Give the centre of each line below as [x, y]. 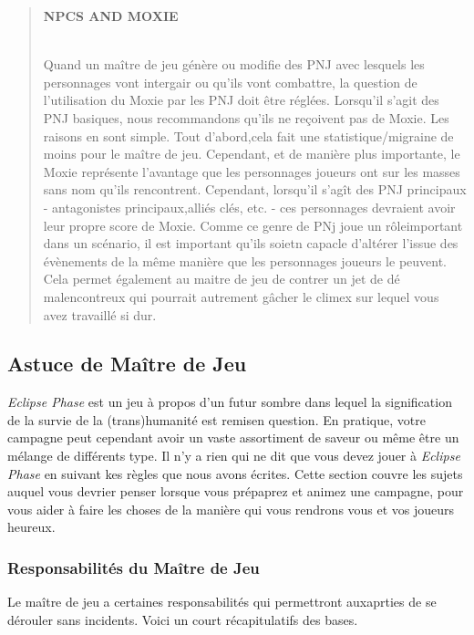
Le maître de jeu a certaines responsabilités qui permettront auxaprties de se [222, 602]
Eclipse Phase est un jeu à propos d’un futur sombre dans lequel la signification [230, 402]
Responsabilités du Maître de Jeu [134, 567]
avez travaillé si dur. [100, 314]
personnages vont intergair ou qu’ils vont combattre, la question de [230, 82]
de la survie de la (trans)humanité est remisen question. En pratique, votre [216, 419]
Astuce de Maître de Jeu [127, 364]
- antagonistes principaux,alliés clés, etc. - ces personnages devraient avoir [249, 207]
